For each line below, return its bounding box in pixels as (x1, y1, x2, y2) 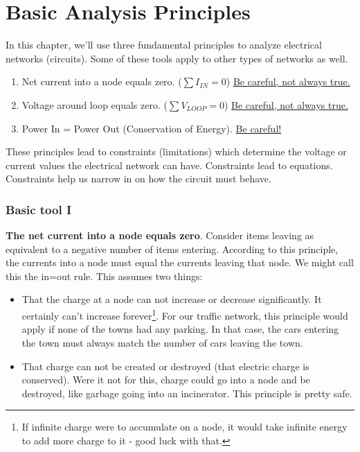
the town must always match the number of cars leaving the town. (21, 335, 303, 349)
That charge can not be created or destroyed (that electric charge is (21, 358, 309, 373)
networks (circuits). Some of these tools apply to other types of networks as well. (6, 51, 348, 65)
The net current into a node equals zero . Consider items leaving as (6, 228, 314, 243)
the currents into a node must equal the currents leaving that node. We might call (6, 255, 354, 270)
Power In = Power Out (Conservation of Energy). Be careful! (21, 121, 282, 135)
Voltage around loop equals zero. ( (21, 97, 168, 112)
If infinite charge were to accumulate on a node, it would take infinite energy (21, 419, 348, 434)
